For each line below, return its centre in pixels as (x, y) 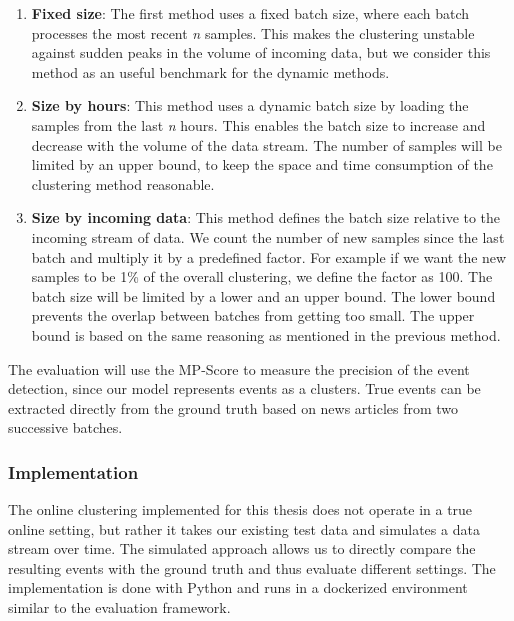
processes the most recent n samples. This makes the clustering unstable (253, 32)
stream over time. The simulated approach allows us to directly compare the (242, 548)
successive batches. (65, 427)
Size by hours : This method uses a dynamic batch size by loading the (250, 105)
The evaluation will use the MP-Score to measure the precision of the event (239, 368)
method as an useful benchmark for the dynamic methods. (210, 71)
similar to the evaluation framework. (119, 607)
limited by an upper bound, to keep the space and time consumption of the (262, 164)
